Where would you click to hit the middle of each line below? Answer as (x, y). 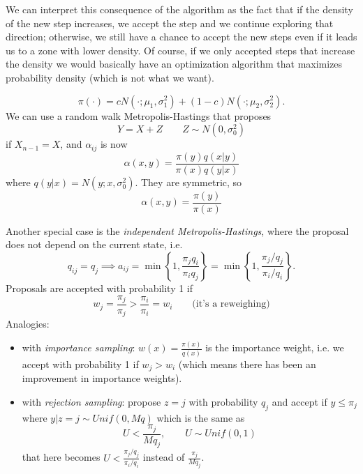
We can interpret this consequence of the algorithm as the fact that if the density (179, 9)
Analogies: (28, 324)
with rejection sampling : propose (91, 401)
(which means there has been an (247, 364)
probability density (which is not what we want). (110, 77)
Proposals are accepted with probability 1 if (99, 288)
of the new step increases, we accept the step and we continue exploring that (170, 23)
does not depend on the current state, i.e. (94, 244)
